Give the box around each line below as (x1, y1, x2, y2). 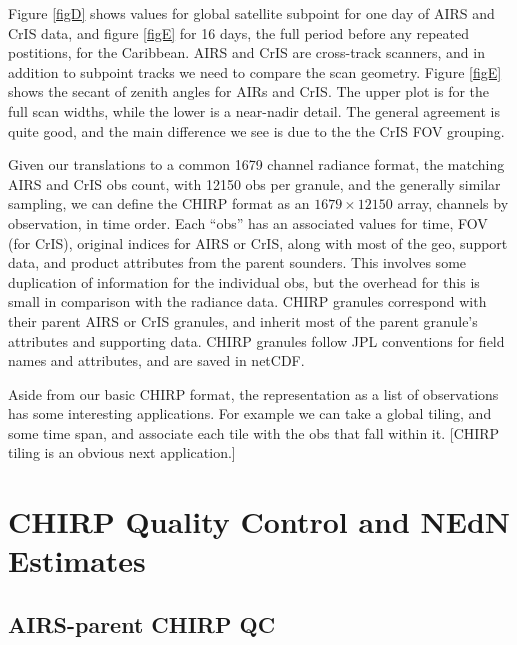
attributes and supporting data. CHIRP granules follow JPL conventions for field (8, 330, 505, 351)
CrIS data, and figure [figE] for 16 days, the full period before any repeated (8, 22, 470, 43)
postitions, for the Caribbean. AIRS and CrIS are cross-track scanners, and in (8, 42, 485, 63)
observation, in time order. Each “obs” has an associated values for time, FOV (8, 212, 488, 233)
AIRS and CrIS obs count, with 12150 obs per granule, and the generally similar (8, 173, 501, 194)
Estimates (8, 540, 146, 581)
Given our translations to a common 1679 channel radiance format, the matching (8, 154, 505, 175)
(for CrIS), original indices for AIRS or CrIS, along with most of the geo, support (8, 232, 508, 253)
